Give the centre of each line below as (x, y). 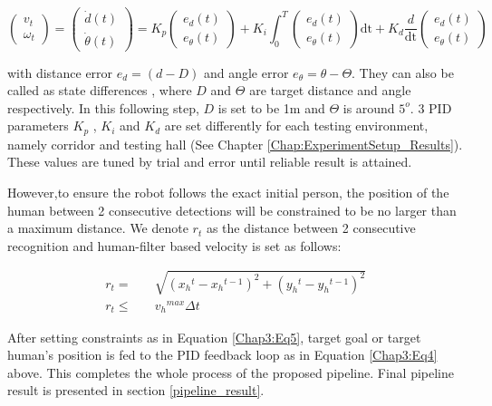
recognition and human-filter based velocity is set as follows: (174, 245)
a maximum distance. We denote (98, 228)
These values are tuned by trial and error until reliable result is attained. (210, 162)
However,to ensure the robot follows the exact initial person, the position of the (228, 192)
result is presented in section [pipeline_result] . (136, 390)
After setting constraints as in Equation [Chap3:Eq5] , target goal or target (214, 337)
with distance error (60, 72)
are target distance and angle (330, 90)
